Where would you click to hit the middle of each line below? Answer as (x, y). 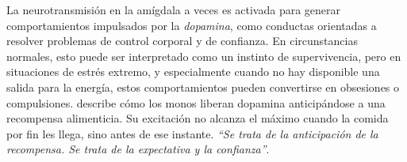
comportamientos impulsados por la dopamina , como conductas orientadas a (192, 25)
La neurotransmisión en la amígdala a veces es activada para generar (174, 9)
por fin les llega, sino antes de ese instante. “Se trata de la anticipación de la (192, 133)
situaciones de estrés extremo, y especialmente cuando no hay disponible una (193, 72)
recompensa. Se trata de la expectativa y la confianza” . (138, 149)
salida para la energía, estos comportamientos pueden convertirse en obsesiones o (203, 87)
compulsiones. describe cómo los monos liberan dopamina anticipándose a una (196, 102)
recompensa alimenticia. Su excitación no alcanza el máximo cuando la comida (198, 118)
